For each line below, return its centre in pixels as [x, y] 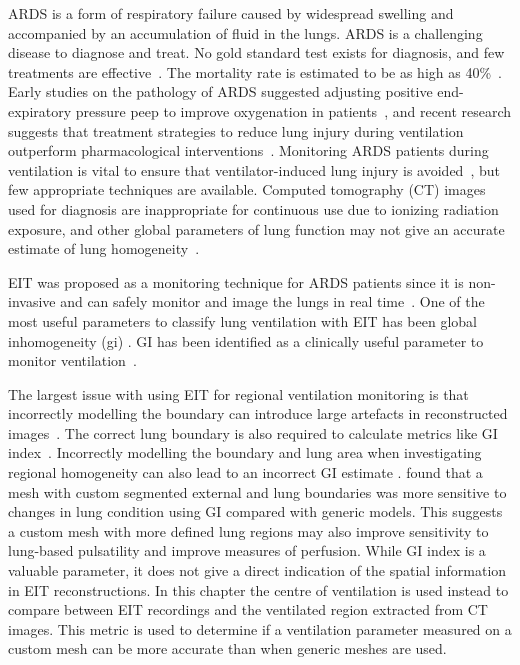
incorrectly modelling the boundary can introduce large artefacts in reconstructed [258, 413]
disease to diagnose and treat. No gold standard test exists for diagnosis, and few [256, 52]
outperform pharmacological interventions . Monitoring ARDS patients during [248, 150]
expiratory [40, 110]
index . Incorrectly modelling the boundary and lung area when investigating [245, 452]
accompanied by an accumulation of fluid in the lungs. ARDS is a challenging [245, 32]
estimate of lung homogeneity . [104, 248]
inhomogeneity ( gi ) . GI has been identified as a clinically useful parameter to [246, 340]
